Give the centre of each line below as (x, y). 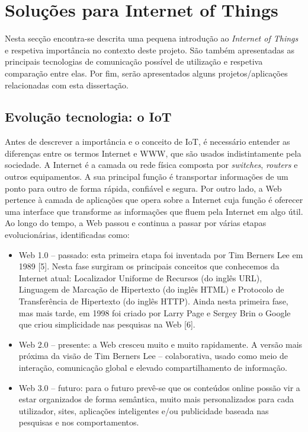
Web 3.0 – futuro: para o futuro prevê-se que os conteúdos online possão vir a (159, 387)
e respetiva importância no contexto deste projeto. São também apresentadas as (150, 50)
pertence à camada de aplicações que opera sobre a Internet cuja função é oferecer (154, 200)
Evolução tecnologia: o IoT (88, 117)
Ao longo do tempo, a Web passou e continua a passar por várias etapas (136, 223)
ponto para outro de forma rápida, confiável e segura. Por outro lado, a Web (143, 188)
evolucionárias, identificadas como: (67, 235)
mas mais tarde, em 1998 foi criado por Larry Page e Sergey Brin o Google (155, 312)
